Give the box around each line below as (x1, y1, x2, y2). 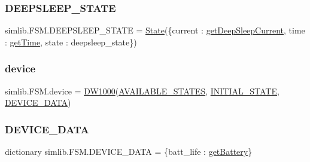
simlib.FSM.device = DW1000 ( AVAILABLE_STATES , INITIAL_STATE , (5, 84, 279, 97)
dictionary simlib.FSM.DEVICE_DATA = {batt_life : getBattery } (5, 145, 253, 158)
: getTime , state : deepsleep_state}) (5, 35, 137, 48)
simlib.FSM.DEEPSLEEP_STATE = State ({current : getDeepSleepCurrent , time (5, 24, 305, 36)
